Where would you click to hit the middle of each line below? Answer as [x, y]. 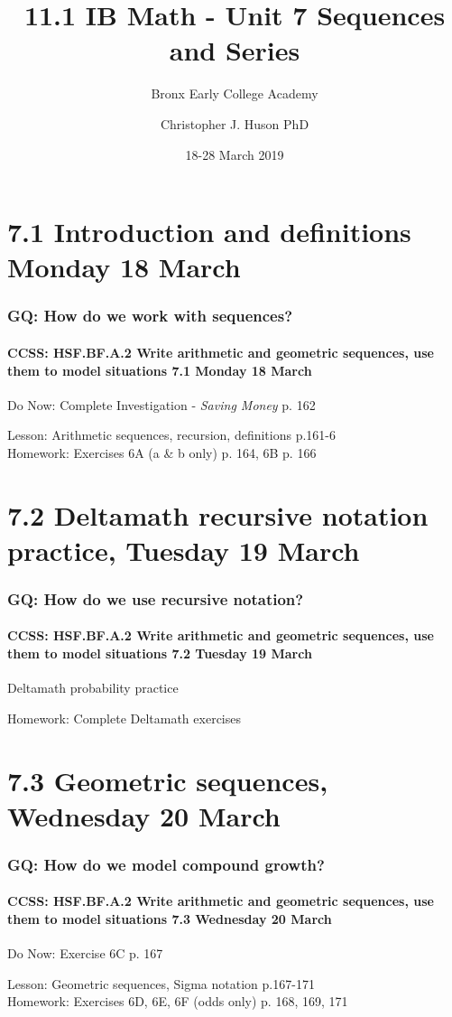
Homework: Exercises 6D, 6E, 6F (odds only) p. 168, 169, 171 [178, 1001]
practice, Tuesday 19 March [184, 550]
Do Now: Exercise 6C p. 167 [85, 953]
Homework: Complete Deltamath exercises [124, 718]
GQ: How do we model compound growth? [166, 864]
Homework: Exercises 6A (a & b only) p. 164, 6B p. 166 [162, 452]
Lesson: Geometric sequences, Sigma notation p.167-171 [161, 983]
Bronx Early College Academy [235, 93]
